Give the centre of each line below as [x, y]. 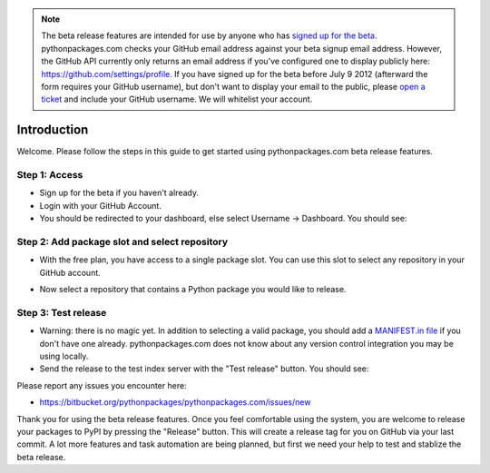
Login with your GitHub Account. [101, 205]
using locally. [64, 356]
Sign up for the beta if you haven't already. [119, 193]
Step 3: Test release [62, 312]
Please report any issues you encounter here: [102, 385]
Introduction [53, 130]
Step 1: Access [50, 175]
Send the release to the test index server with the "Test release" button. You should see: [204, 369]
